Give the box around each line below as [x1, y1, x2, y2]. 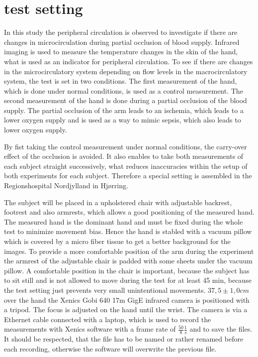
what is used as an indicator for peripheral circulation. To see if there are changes [4, 56, 253, 66]
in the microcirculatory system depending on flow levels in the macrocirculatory [4, 66, 248, 76]
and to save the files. [189, 324, 253, 334]
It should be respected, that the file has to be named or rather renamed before [4, 334, 244, 344]
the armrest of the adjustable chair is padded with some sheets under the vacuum [4, 255, 253, 266]
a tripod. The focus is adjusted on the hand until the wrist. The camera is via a [4, 304, 248, 315]
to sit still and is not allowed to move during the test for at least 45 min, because [4, 275, 252, 285]
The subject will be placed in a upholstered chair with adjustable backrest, [4, 197, 232, 207]
